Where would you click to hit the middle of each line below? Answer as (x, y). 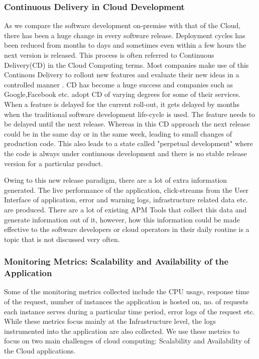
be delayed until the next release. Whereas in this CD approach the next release (127, 124)
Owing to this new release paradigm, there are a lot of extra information (116, 180)
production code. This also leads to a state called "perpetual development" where (128, 143)
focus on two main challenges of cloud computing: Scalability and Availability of (127, 341)
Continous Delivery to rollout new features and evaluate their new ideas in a (122, 75)
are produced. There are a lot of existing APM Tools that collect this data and (125, 209)
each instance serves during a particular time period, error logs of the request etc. (129, 311)
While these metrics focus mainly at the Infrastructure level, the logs (110, 321)
